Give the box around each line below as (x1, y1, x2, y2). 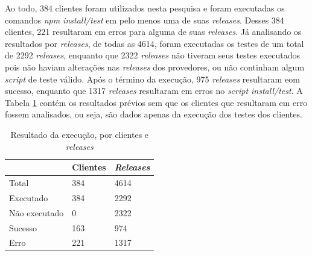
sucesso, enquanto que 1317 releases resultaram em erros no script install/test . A (5, 84, 303, 97)
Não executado (9, 206, 64, 219)
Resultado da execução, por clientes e (10, 128, 149, 140)
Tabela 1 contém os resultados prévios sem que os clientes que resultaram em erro (5, 96, 308, 108)
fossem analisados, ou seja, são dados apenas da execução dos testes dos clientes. (5, 108, 302, 120)
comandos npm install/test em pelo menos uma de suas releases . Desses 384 (5, 13, 284, 26)
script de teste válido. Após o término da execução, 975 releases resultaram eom (5, 72, 300, 85)
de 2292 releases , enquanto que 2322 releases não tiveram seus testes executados (5, 49, 301, 61)
